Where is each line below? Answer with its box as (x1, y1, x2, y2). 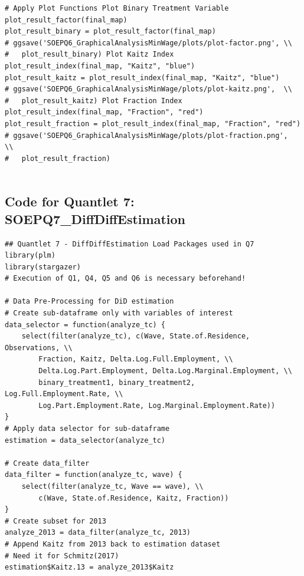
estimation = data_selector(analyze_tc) (5, 436, 166, 445)
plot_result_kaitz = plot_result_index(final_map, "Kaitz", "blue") (5, 73, 280, 82)
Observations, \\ (5, 343, 73, 352)
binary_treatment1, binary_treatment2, (38, 378, 195, 387)
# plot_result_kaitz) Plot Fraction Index (5, 96, 182, 105)
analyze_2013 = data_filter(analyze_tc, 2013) (5, 528, 191, 537)
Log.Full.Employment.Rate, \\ (5, 390, 123, 399)
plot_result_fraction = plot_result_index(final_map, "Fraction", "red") (5, 119, 301, 128)
